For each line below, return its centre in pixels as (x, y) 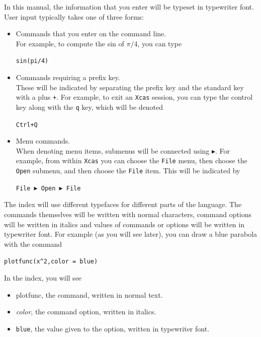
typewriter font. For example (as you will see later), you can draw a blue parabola (131, 234)
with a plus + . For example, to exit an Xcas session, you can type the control (134, 97)
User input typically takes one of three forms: (74, 16)
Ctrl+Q (27, 125)
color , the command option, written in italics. (86, 312)
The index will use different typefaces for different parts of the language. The (123, 204)
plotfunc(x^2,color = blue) (51, 262)
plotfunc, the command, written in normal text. (89, 294)
